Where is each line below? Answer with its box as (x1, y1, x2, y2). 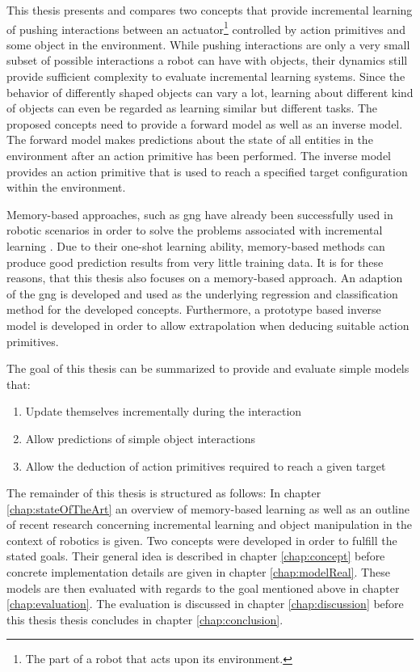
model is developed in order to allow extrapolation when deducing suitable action (6, 316, 409, 333)
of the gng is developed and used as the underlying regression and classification (6, 285, 398, 302)
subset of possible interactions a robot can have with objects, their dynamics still (6, 52, 408, 69)
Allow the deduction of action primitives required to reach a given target (25, 457, 386, 474)
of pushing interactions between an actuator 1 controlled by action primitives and (6, 18, 405, 37)
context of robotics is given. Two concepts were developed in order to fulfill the (6, 531, 397, 548)
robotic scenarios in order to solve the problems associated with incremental (6, 222, 383, 239)
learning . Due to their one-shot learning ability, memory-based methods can (6, 237, 385, 254)
